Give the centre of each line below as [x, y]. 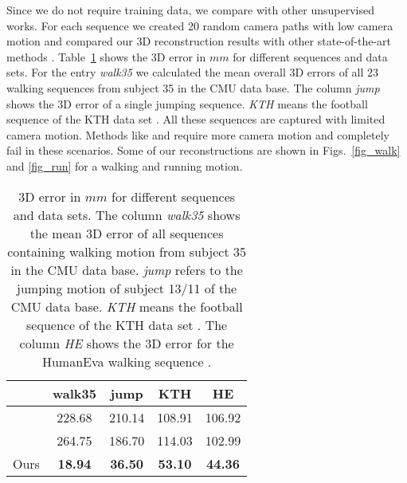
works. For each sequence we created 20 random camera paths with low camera [200, 25]
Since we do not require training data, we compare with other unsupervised [191, 10]
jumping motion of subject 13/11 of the [127, 288]
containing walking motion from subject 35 [127, 251]
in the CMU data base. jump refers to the [127, 269]
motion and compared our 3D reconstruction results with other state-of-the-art [199, 41]
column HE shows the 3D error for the [127, 343]
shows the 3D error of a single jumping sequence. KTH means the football [187, 103]
